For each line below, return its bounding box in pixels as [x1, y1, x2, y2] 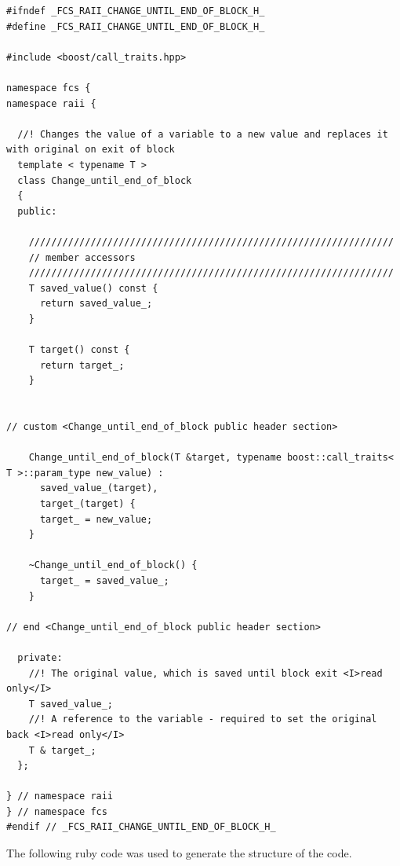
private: [17, 651, 63, 663]
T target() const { [28, 344, 130, 356]
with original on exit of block [6, 144, 175, 156]
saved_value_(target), [39, 483, 158, 494]
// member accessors [28, 251, 136, 263]
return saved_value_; [39, 298, 153, 310]
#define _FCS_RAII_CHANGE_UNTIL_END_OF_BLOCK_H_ [6, 20, 265, 32]
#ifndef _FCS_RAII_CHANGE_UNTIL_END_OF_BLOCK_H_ [6, 6, 265, 17]
